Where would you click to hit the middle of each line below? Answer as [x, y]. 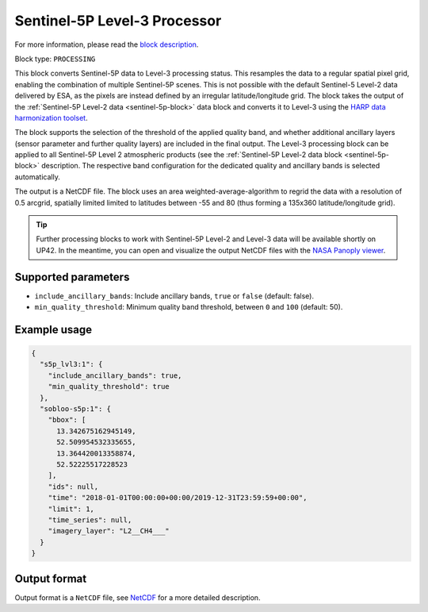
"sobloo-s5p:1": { [75, 409]
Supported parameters [72, 277]
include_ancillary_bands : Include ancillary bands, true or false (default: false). [174, 296]
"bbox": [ [67, 420]
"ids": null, [73, 487]
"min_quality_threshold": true [109, 387]
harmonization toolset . [51, 117]
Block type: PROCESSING [55, 59]
